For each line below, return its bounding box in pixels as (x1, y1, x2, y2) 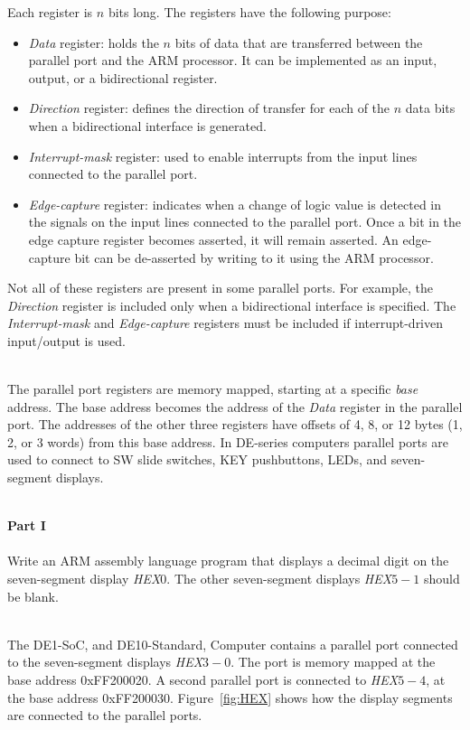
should (423, 569, 460, 588)
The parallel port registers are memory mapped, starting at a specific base (7, 379, 418, 398)
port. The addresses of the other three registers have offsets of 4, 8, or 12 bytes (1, (7, 415, 463, 434)
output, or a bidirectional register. (28, 68, 218, 87)
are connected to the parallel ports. (7, 706, 202, 725)
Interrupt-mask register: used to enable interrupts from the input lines (28, 146, 418, 165)
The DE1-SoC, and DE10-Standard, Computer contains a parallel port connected (7, 634, 458, 653)
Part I (7, 516, 46, 535)
